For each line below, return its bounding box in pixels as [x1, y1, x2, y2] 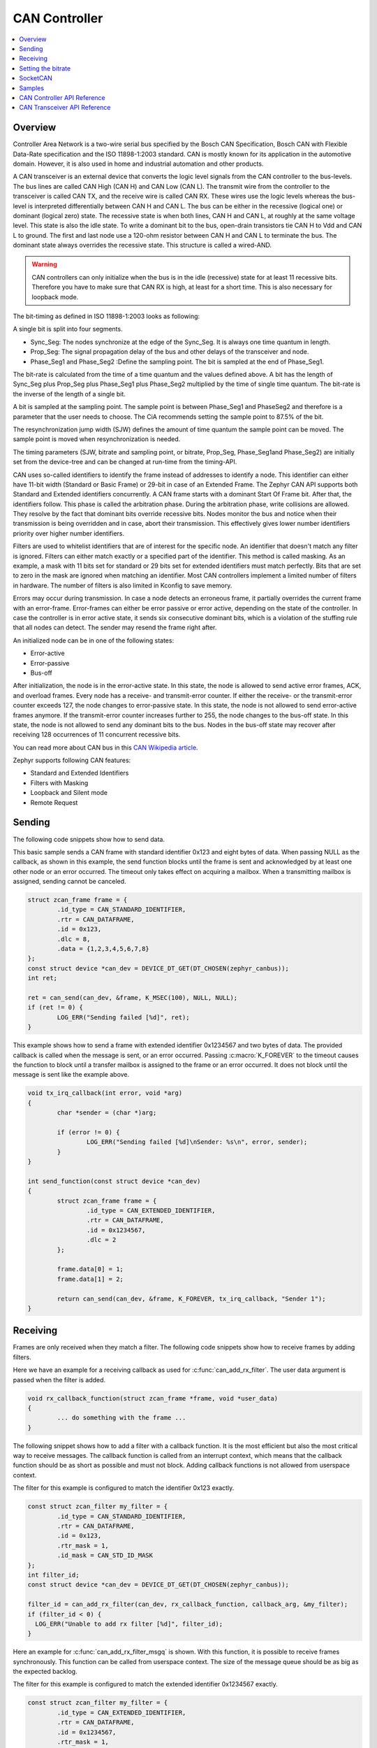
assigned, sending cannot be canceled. [13, 877, 126, 886]
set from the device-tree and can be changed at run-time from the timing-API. [13, 458, 237, 466]
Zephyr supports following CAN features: [13, 756, 131, 765]
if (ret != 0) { [27, 1003, 84, 1012]
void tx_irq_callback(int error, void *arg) [27, 1089, 183, 1097]
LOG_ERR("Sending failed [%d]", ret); [57, 1013, 190, 1021]
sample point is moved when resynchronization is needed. [13, 435, 181, 443]
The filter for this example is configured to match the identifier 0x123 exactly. [13, 1484, 235, 1492]
